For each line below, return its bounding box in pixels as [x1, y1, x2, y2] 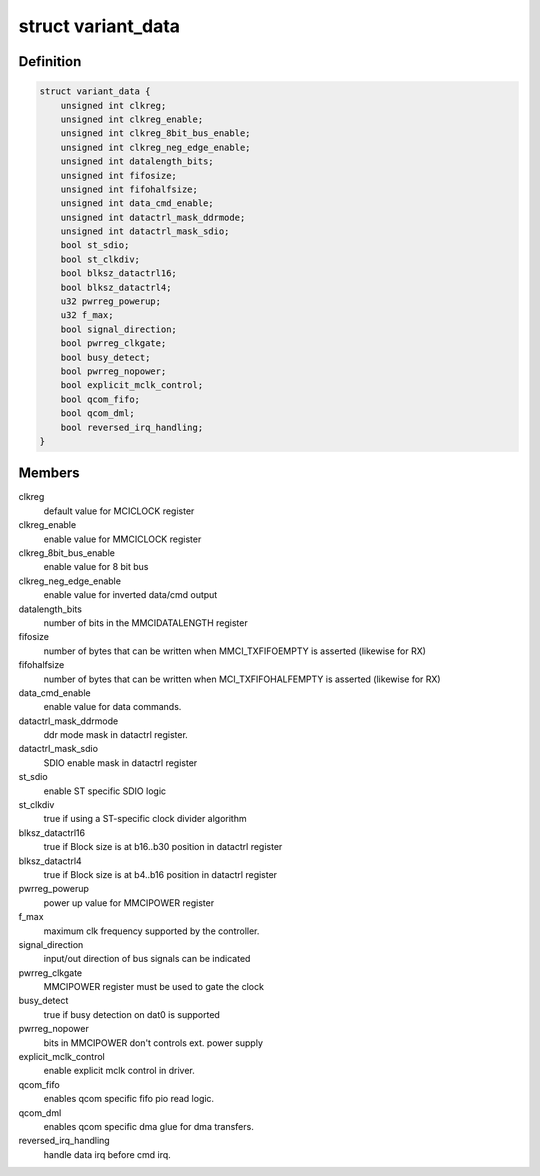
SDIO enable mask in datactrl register [43, 756, 198, 769]
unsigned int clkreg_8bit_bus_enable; [60, 128, 251, 139]
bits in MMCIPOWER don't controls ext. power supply [43, 1036, 264, 1049]
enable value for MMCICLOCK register [43, 533, 202, 545]
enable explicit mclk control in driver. [43, 1065, 195, 1077]
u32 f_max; [60, 310, 114, 321]
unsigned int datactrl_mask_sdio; [60, 226, 230, 237]
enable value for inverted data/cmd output [43, 589, 218, 601]
